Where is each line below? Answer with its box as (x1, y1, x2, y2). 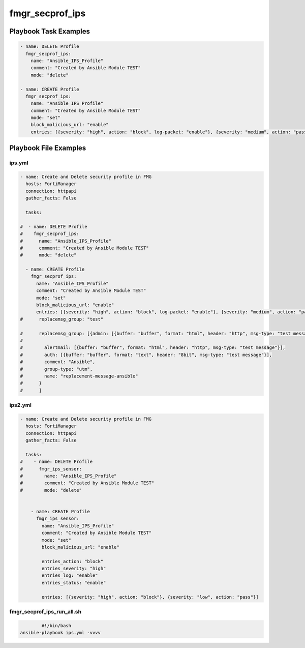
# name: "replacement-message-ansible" (20, 373, 138, 379)
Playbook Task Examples (9, 27, 90, 36)
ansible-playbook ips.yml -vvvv (20, 630, 101, 636)
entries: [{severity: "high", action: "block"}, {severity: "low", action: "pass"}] (41, 594, 259, 600)
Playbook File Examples (9, 144, 86, 153)
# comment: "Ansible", (20, 359, 96, 365)
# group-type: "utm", (20, 366, 93, 372)
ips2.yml (9, 402, 32, 409)
